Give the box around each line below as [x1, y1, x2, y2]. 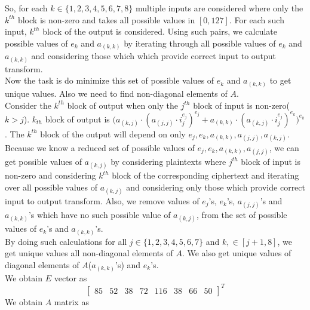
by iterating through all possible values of [124, 36, 276, 49]
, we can [269, 141, 299, 154]
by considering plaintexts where [111, 155, 226, 167]
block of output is [45, 112, 110, 125]
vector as [54, 271, 87, 284]
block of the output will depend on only [40, 127, 186, 140]
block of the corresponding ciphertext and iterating [112, 169, 299, 182]
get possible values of [5, 155, 82, 167]
